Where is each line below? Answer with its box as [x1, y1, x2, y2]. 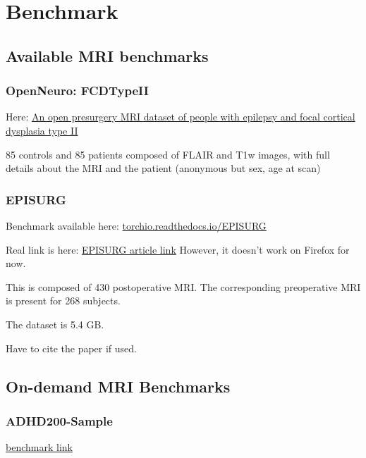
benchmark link [6, 440, 73, 454]
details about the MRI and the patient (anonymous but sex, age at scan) [6, 161, 321, 175]
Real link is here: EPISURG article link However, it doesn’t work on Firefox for [6, 242, 350, 256]
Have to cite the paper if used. [6, 340, 137, 355]
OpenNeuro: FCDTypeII [6, 82, 149, 99]
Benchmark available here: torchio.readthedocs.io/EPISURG [6, 218, 267, 233]
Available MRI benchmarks [6, 44, 209, 66]
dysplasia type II [6, 123, 78, 137]
